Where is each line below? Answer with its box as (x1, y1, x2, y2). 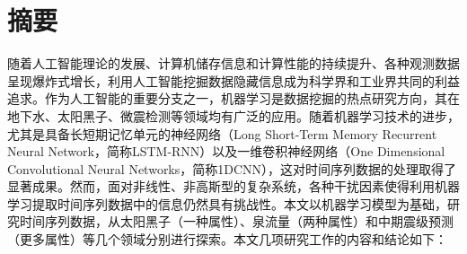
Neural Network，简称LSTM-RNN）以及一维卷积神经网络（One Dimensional (7, 142, 445, 161)
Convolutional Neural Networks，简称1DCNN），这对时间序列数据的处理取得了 (7, 159, 457, 178)
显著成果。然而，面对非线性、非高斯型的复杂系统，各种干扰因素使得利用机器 (7, 177, 460, 196)
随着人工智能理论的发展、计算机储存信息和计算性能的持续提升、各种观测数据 (7, 54, 460, 73)
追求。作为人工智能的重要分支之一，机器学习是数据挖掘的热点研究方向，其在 (7, 89, 460, 108)
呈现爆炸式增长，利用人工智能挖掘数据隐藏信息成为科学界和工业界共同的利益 (7, 71, 460, 90)
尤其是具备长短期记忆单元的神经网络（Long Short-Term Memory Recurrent (7, 124, 437, 143)
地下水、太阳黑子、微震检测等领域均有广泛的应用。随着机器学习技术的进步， (7, 106, 460, 125)
